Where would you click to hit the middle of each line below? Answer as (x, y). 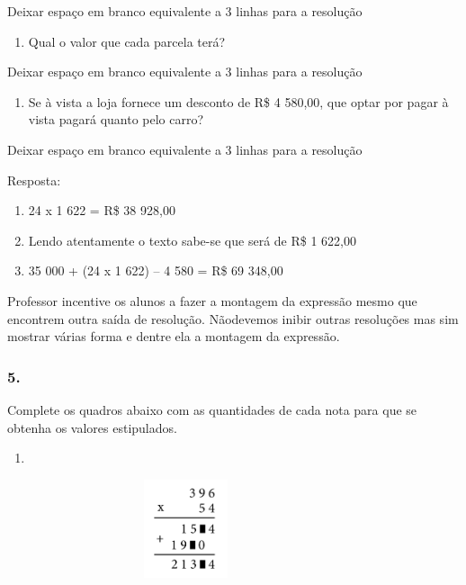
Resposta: (34, 180)
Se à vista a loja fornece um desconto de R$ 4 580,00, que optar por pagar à (238, 101)
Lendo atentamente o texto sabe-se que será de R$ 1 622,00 (192, 240)
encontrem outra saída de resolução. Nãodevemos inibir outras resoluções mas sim (233, 318)
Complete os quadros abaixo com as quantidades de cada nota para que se (212, 409)
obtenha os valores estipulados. (92, 427)
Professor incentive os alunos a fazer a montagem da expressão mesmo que (212, 300)
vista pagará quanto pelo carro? (116, 119)
